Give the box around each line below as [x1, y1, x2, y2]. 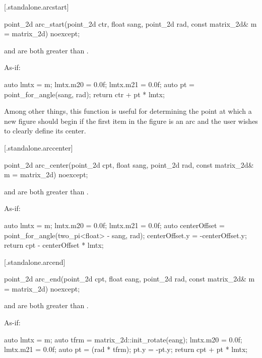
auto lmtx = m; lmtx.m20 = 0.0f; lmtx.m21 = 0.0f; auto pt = [4, 79, 194, 89]
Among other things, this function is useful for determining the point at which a [4, 106, 252, 116]
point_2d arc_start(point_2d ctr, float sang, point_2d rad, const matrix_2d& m [4, 18, 257, 29]
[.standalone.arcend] [4, 256, 65, 267]
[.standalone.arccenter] [4, 142, 73, 153]
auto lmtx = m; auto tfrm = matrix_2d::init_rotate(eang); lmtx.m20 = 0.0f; [4, 334, 242, 344]
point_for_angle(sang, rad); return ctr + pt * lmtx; [4, 89, 165, 99]
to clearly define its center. [4, 125, 86, 136]
